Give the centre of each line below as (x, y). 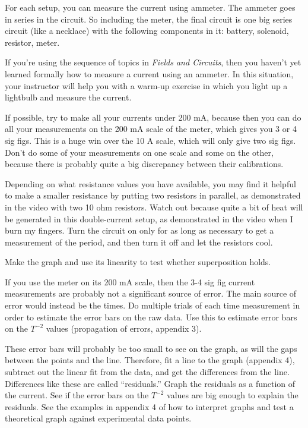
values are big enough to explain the (233, 395)
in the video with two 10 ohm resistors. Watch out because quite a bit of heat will (154, 207)
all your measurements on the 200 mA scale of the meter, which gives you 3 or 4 (151, 129)
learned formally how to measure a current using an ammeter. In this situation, (149, 73)
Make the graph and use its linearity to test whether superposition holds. (138, 262)
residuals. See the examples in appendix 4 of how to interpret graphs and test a (149, 406)
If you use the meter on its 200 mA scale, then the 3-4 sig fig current (130, 281)
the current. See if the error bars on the (77, 395)
